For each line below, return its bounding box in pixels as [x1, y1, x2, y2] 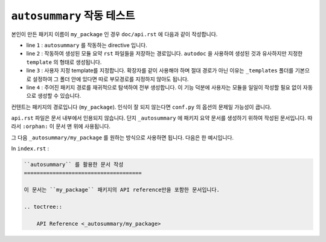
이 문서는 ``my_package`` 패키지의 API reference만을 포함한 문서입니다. [24, 186, 220, 193]
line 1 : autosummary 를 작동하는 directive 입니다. [26, 41, 147, 48]
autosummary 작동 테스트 [11, 9, 135, 22]
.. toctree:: [24, 203, 63, 211]
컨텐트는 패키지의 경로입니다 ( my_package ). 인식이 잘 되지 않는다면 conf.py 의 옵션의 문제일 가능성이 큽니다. [11, 103, 272, 110]
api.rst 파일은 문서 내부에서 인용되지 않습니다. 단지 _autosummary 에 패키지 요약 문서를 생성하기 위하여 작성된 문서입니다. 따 [11, 115, 313, 122]
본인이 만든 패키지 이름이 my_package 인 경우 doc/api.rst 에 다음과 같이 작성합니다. [11, 30, 218, 37]
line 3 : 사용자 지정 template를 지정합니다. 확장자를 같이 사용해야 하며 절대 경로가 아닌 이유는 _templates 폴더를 [26, 67, 294, 74]
